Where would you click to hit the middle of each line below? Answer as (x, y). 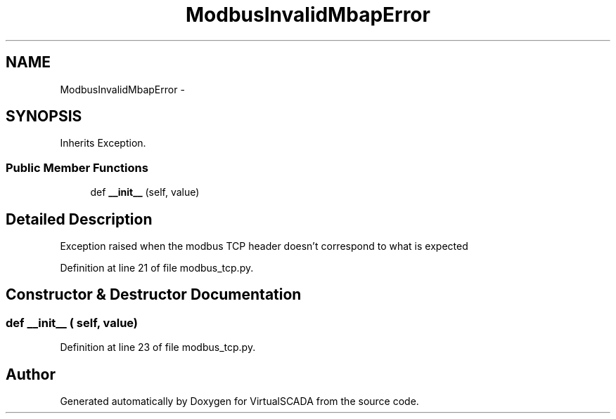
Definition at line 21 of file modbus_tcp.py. (157, 268)
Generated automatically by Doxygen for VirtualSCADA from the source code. (239, 401)
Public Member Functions (77, 167)
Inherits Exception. (103, 143)
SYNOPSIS (44, 117)
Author (31, 374)
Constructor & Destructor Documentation (154, 295)
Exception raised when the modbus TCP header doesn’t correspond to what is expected (264, 246)
